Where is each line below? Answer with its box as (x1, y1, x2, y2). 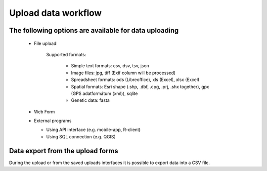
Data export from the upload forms (9, 146, 118, 155)
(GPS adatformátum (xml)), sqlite (71, 90, 138, 96)
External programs (34, 118, 72, 124)
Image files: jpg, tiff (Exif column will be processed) (71, 70, 176, 76)
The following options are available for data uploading (9, 26, 179, 35)
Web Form (34, 109, 55, 115)
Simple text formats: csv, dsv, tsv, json (71, 63, 149, 69)
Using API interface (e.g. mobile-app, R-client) (46, 127, 141, 133)
